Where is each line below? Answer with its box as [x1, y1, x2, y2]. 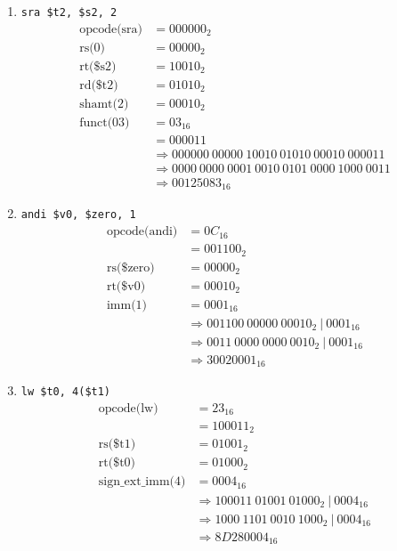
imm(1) [106, 298, 148, 312]
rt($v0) [106, 280, 146, 293]
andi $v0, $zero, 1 [20, 208, 136, 222]
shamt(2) [79, 97, 129, 110]
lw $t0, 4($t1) [20, 385, 111, 399]
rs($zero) [106, 261, 155, 274]
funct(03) [79, 116, 130, 129]
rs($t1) [98, 438, 136, 451]
